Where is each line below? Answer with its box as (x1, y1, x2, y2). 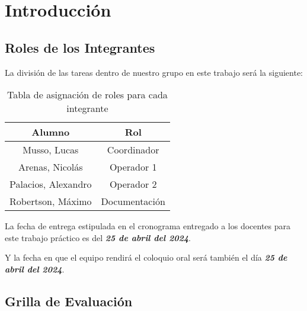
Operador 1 (109, 160, 157, 174)
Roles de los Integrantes (5, 38, 155, 56)
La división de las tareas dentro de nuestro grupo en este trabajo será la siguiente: (5, 66, 303, 78)
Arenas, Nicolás (18, 160, 83, 174)
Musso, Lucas (23, 143, 79, 157)
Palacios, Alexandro (9, 177, 92, 191)
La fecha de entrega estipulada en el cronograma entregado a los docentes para (5, 220, 291, 232)
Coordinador (107, 143, 159, 157)
